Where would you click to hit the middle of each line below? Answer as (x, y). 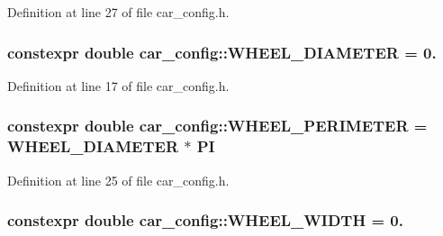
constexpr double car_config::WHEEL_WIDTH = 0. (205, 220)
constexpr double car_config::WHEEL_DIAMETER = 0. (222, 52)
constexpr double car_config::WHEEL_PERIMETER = (217, 126)
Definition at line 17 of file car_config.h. (118, 85)
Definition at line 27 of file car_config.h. (118, 12)
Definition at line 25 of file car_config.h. (118, 180)
